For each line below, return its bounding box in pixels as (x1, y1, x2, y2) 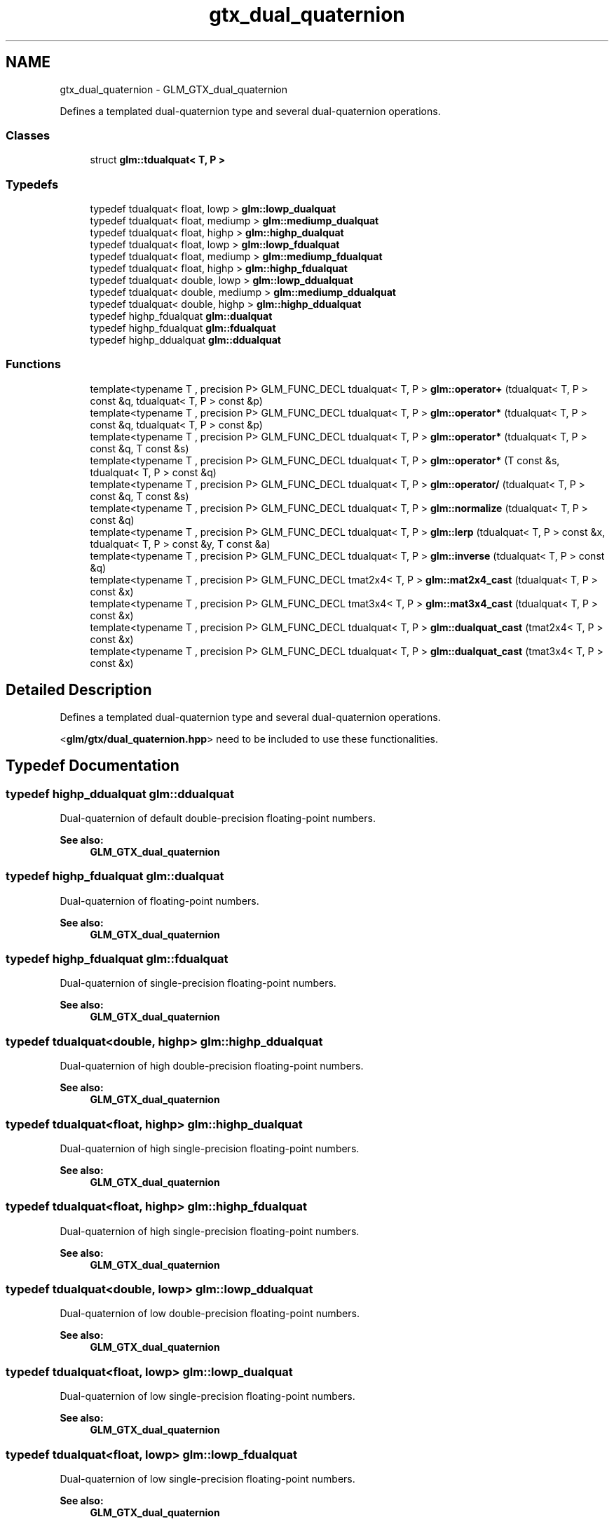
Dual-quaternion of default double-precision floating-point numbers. (60, 811, 376, 824)
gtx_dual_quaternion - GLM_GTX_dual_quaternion (60, 83, 287, 95)
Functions (6, 357, 61, 372)
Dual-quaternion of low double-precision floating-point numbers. (60, 1307, 360, 1320)
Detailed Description (6, 681, 152, 699)
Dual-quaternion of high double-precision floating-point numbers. (60, 1060, 364, 1072)
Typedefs (6, 177, 59, 191)
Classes (6, 128, 50, 142)
